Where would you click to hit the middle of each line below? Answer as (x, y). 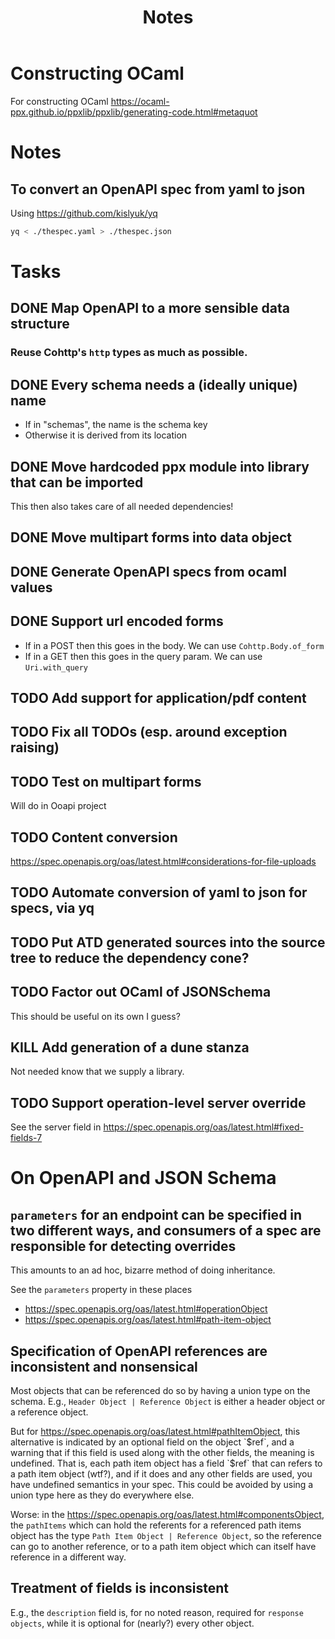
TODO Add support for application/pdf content (158, 697)
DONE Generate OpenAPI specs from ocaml (149, 571)
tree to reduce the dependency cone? (130, 957)
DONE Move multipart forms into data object (151, 537)
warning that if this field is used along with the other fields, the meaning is (162, 1452)
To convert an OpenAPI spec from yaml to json (158, 189)
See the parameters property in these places (101, 1290)
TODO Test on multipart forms (106, 781)
